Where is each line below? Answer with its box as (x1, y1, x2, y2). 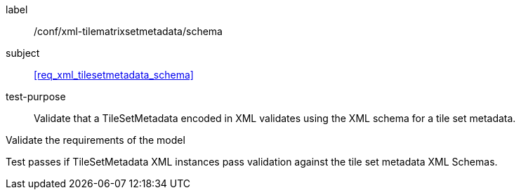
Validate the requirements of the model (6, 134, 185, 146)
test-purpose (6, 90, 66, 102)
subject (6, 47, 40, 59)
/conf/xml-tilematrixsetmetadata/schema (34, 25, 223, 37)
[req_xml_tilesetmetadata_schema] (34, 69, 194, 81)
